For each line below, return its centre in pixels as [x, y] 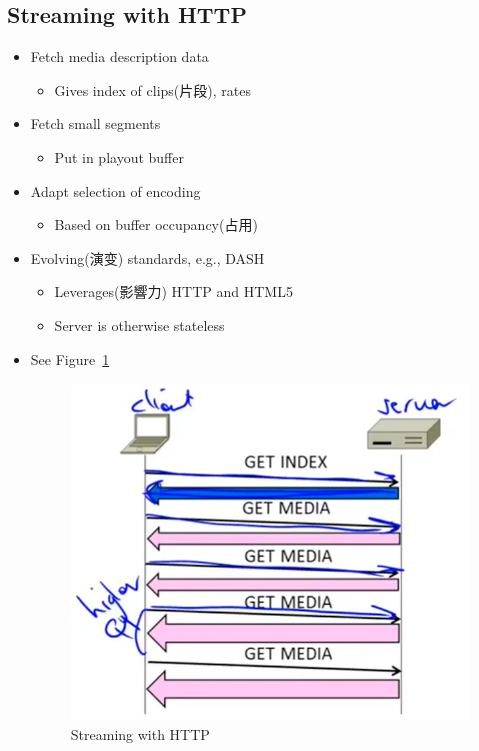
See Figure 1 [70, 358]
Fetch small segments [95, 123]
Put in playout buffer [119, 156]
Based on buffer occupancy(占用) [156, 224]
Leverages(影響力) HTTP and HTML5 [173, 291]
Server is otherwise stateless [139, 324]
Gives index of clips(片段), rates [152, 89]
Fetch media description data [119, 56]
